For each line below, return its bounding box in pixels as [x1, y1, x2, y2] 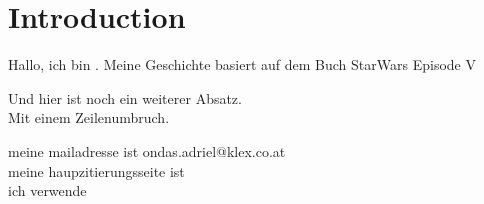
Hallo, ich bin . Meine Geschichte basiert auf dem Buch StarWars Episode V [8, 54, 476, 75]
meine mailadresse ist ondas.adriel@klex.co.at [8, 140, 286, 161]
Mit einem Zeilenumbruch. [8, 107, 170, 128]
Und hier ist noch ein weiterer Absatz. [8, 87, 242, 108]
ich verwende [8, 180, 87, 201]
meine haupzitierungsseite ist [8, 160, 185, 181]
